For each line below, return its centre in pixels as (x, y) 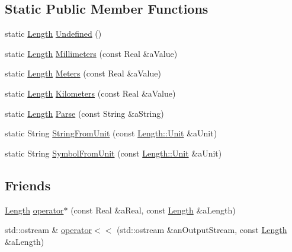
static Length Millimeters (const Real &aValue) (91, 53)
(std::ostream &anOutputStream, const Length (202, 230)
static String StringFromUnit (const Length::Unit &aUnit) (111, 133)
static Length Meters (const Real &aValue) (83, 73)
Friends (28, 185)
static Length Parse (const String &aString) (84, 113)
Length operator (34, 210)
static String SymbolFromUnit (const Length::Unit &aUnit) (113, 153)
